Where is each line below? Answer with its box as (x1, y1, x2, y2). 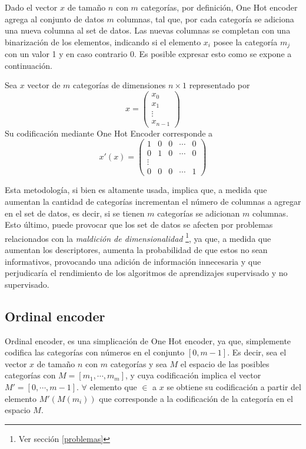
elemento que (89, 380, 137, 393)
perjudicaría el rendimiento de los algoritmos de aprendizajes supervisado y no (5, 267, 288, 279)
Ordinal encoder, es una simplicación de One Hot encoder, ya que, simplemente (5, 334, 291, 347)
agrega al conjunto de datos (5, 12, 104, 25)
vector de (27, 79, 61, 91)
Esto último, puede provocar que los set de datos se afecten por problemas (5, 218, 273, 231)
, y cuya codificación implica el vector (125, 369, 261, 381)
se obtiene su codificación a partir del (167, 380, 301, 393)
